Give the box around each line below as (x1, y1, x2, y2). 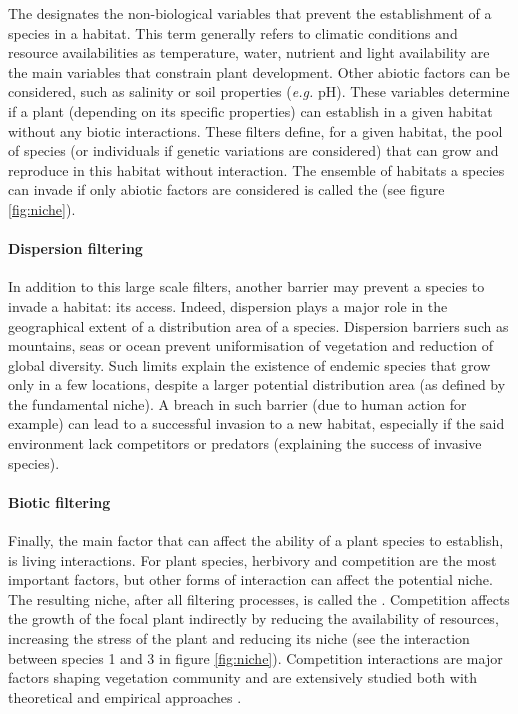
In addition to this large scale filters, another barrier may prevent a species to (8, 276, 485, 297)
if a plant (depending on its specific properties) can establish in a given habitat (8, 100, 493, 121)
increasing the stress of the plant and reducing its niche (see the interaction (8, 628, 470, 649)
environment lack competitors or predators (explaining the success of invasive (8, 433, 482, 454)
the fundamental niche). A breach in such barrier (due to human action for (8, 393, 467, 414)
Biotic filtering (8, 491, 111, 512)
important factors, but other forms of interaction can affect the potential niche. (8, 569, 493, 590)
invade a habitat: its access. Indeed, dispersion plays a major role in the (8, 295, 448, 316)
